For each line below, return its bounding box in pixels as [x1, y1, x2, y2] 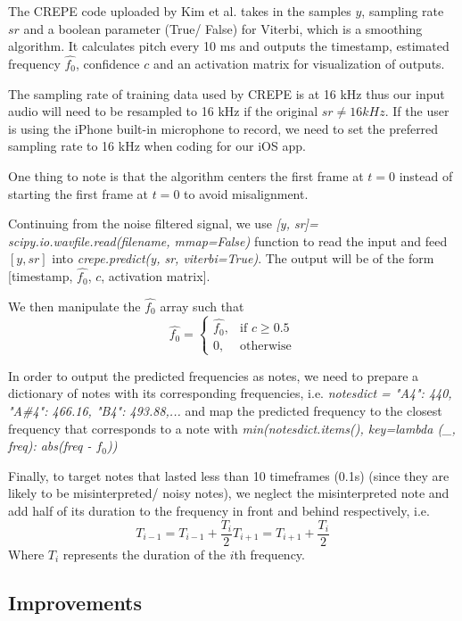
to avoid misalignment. [184, 184, 309, 203]
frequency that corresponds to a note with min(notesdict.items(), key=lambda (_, [8, 418, 456, 437]
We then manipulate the [8, 296, 141, 315]
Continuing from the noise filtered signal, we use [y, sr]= [8, 214, 318, 233]
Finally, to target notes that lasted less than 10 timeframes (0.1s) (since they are [8, 466, 450, 484]
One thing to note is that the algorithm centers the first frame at [8, 166, 364, 185]
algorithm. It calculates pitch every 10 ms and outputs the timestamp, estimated [8, 37, 450, 55]
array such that [160, 296, 244, 315]
